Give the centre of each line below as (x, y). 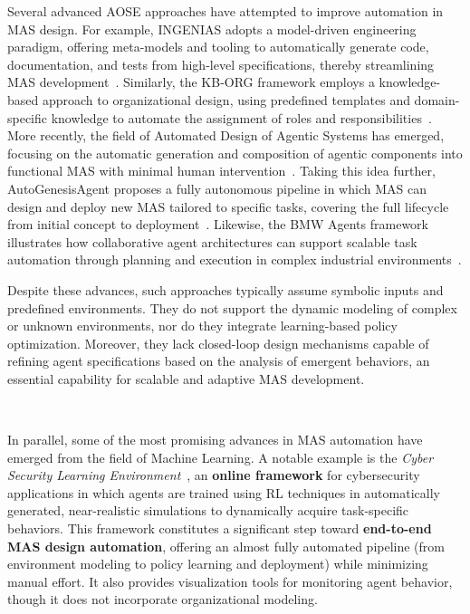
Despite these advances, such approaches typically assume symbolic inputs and (225, 289)
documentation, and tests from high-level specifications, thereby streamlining (221, 64)
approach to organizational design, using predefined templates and (226, 99)
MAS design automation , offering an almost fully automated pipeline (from (226, 546)
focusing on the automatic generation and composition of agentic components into (235, 153)
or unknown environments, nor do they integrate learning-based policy (202, 326)
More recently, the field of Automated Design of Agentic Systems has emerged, (226, 135)
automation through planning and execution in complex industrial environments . (235, 259)
